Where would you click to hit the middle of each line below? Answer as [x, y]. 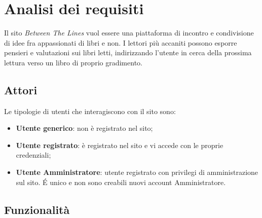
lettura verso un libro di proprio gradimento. [73, 62]
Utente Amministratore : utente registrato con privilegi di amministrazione [137, 172]
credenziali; [33, 155]
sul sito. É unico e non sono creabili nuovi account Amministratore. [121, 182]
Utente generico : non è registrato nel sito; [84, 128]
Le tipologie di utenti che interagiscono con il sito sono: [90, 111]
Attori [21, 89]
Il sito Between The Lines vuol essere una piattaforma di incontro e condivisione [129, 33]
